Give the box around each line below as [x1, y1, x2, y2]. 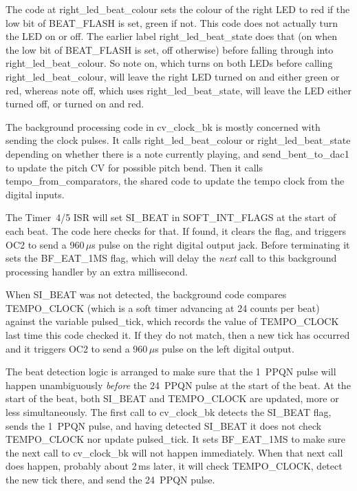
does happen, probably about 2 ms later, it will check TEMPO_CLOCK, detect [6, 459, 343, 473]
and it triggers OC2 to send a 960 [6, 341, 148, 355]
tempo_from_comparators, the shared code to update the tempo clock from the [6, 174, 345, 188]
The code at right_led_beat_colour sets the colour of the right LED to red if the [6, 2, 350, 16]
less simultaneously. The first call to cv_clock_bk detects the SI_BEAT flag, [6, 405, 332, 419]
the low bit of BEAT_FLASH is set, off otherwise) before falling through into [6, 42, 334, 56]
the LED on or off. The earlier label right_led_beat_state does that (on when [6, 29, 337, 43]
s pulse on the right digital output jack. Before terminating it [91, 237, 350, 251]
